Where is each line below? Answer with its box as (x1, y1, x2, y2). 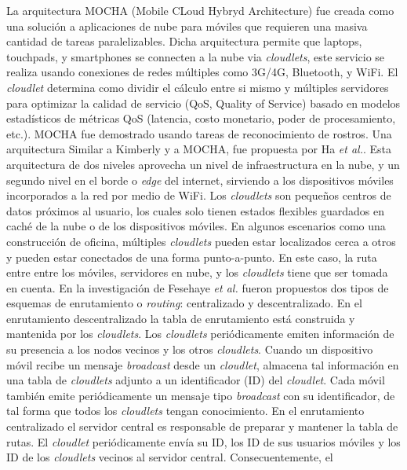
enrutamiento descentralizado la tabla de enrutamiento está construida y (6, 310, 355, 326)
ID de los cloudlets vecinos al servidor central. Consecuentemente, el (6, 449, 333, 465)
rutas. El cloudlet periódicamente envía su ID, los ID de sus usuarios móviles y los (6, 433, 401, 450)
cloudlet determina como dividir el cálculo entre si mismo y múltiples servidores (6, 79, 389, 95)
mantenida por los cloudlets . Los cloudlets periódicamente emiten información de (6, 325, 394, 342)
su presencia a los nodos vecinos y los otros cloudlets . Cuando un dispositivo (6, 341, 373, 358)
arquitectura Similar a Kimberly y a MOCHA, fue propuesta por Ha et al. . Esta (6, 141, 392, 157)
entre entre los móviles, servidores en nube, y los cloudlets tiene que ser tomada (6, 264, 388, 281)
